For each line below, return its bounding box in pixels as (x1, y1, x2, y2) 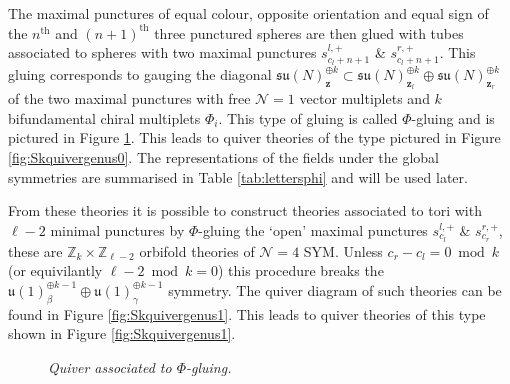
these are (8, 240, 63, 261)
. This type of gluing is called (218, 107, 398, 128)
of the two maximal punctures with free (8, 88, 251, 109)
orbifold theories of (139, 240, 255, 261)
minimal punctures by (50, 219, 185, 240)
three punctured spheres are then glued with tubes (154, 22, 464, 43)
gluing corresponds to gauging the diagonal (8, 64, 272, 85)
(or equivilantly (8, 260, 103, 281)
